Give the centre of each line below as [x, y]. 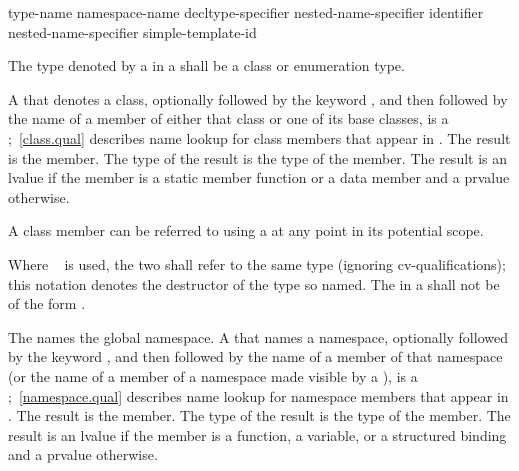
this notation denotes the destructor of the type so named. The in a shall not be [254, 283]
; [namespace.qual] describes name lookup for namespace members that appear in [258, 395]
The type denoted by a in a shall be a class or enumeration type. [206, 65]
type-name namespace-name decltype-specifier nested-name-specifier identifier [246, 12]
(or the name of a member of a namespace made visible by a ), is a [213, 375]
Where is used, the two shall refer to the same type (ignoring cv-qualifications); [257, 263]
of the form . [47, 303]
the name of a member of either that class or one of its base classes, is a [228, 118]
